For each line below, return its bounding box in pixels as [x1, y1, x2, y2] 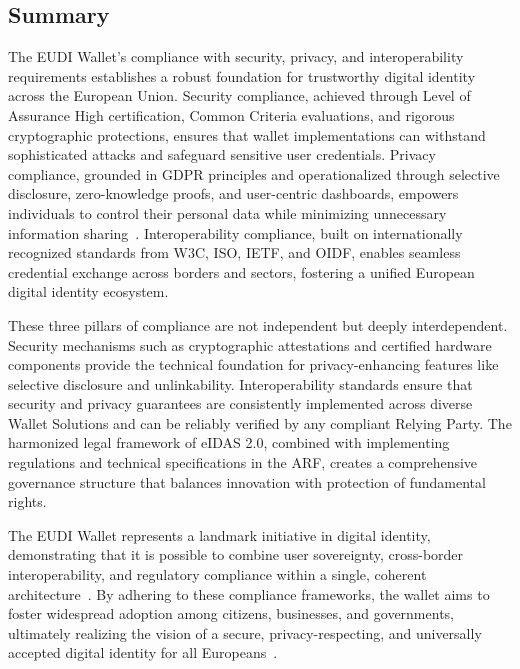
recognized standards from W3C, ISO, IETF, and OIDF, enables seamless [8, 242, 461, 263]
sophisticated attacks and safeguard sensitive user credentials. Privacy [8, 144, 436, 165]
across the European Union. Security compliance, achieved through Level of [8, 85, 471, 106]
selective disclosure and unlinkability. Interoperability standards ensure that [8, 373, 473, 394]
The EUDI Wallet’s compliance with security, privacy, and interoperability [8, 46, 464, 67]
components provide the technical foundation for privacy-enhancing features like [8, 354, 499, 375]
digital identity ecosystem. [8, 281, 169, 302]
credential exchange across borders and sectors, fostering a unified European [8, 261, 475, 282]
